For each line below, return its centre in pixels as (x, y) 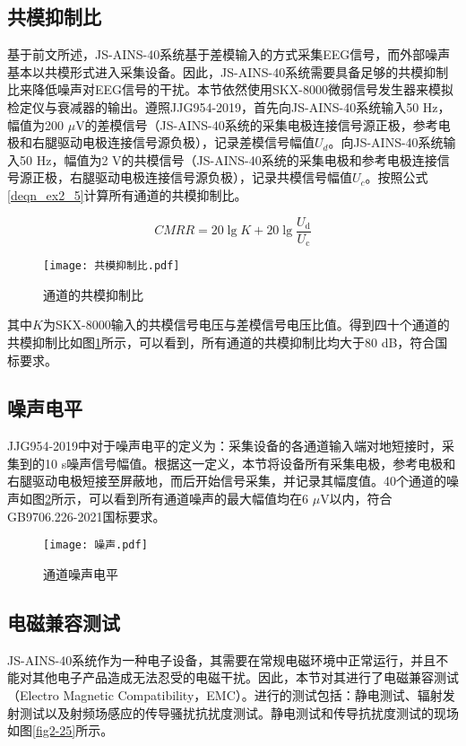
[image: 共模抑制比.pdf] (112, 266)
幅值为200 (35, 124)
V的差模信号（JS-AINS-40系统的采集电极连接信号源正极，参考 (257, 124)
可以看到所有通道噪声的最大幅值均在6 (198, 499)
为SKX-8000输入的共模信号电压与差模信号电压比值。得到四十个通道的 (246, 325)
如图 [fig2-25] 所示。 (60, 730)
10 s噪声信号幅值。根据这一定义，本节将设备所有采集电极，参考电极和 (250, 463)
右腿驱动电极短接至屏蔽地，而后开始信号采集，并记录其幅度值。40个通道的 (227, 481)
